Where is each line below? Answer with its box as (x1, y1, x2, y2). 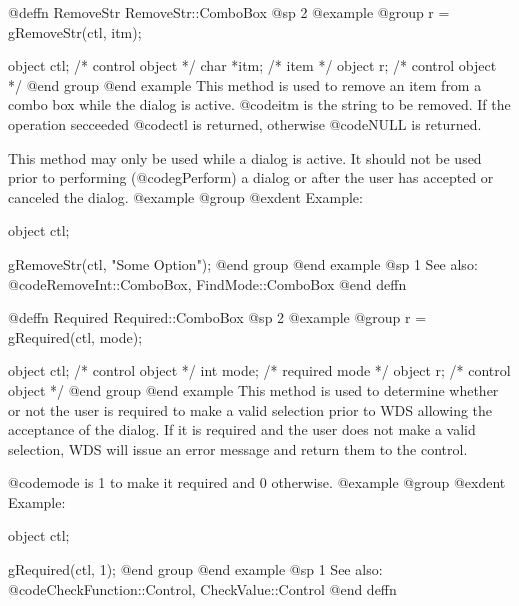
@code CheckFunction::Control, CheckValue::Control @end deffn (8, 578, 397, 599)
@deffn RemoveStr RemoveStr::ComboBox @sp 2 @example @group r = (8, 2, 450, 22)
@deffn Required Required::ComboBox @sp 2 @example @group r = (8, 307, 427, 328)
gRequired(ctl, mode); (8, 326, 143, 347)
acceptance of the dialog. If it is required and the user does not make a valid (8, 419, 476, 440)
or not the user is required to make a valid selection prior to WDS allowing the (8, 399, 493, 420)
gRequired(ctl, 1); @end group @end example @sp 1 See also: (8, 559, 383, 580)
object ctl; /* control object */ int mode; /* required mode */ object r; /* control (8, 360, 511, 381)
